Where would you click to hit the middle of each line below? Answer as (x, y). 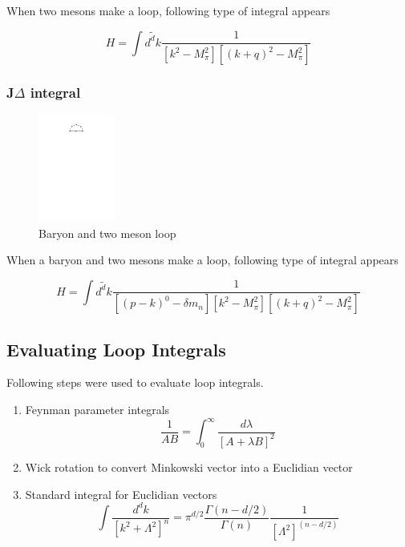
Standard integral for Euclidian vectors (121, 494)
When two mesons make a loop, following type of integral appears (168, 10)
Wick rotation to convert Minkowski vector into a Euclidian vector (189, 467)
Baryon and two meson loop (107, 233)
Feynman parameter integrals (97, 409)
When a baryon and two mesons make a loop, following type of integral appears (202, 260)
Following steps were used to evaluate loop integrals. (135, 382)
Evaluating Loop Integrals (116, 349)
